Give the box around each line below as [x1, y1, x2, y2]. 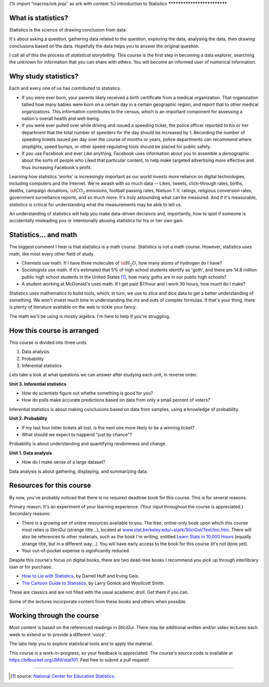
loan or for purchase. [9, 564, 52, 570]
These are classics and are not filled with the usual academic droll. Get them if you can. [9, 589, 189, 595]
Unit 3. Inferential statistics [9, 381, 67, 387]
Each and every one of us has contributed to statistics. [9, 85, 122, 91]
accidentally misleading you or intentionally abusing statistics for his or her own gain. [9, 218, 184, 224]
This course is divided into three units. [9, 340, 88, 345]
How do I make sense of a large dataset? [21, 459, 106, 465]
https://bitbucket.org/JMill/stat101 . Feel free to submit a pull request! [9, 657, 149, 663]
